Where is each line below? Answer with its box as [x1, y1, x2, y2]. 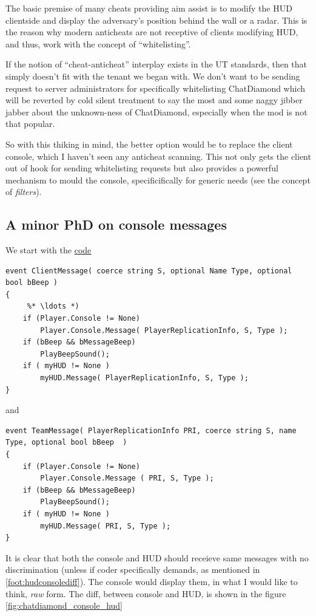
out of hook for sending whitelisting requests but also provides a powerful [5, 162, 278, 174]
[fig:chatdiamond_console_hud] [5, 599, 123, 612]
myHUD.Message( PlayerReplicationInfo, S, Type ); [40, 374, 249, 383]
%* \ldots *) [27, 302, 79, 311]
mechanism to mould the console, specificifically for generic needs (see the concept [5, 173, 311, 186]
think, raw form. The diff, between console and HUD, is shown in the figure [5, 587, 286, 600]
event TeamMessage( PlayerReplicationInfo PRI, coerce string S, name [5, 426, 297, 435]
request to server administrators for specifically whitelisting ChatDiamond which [5, 81, 306, 94]
